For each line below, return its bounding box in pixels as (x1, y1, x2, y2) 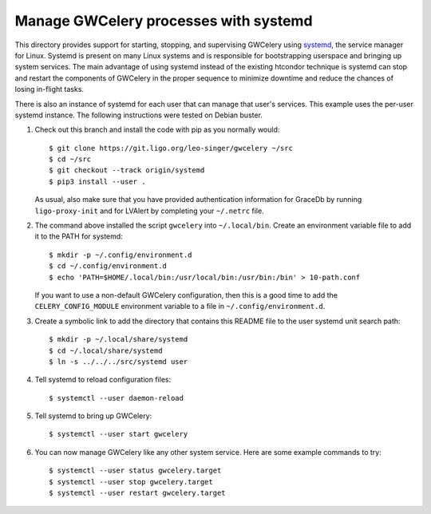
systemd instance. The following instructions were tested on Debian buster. (14, 110, 263, 120)
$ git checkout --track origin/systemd (49, 166, 205, 175)
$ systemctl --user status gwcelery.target (49, 466, 222, 475)
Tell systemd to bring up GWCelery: (34, 411, 152, 421)
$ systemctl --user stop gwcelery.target (49, 477, 213, 486)
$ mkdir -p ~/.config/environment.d (49, 250, 192, 259)
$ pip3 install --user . (49, 176, 146, 186)
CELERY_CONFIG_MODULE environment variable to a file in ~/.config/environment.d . (34, 302, 326, 311)
